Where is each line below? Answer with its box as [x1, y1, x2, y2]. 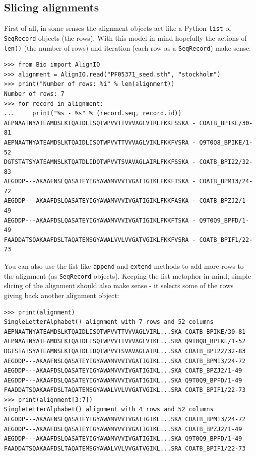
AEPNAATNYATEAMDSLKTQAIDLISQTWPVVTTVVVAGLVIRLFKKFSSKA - [4, 119, 196, 127]
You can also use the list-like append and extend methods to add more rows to [4, 261, 244, 271]
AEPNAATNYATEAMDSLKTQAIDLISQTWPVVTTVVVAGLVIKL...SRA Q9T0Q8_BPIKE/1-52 [4, 338, 246, 345]
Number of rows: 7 [4, 90, 64, 97]
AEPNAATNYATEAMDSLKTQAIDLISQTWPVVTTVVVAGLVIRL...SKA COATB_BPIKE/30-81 [4, 328, 246, 335]
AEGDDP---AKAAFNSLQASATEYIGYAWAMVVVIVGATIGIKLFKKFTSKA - [4, 178, 196, 185]
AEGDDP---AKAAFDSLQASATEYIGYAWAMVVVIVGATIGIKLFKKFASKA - [4, 197, 196, 205]
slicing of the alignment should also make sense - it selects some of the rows [4, 280, 234, 291]
